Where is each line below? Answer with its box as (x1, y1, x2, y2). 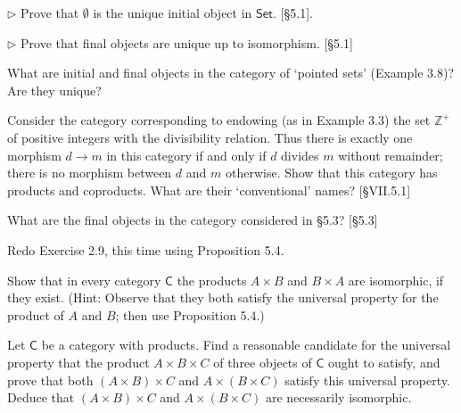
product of (7, 305, 64, 324)
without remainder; (338, 145, 443, 164)
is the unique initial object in (93, 4, 252, 21)
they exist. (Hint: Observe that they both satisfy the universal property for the (7, 288, 439, 307)
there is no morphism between (7, 163, 172, 182)
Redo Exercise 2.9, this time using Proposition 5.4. (7, 240, 284, 259)
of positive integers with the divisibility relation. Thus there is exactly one (7, 128, 413, 146)
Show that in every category (7, 270, 161, 289)
